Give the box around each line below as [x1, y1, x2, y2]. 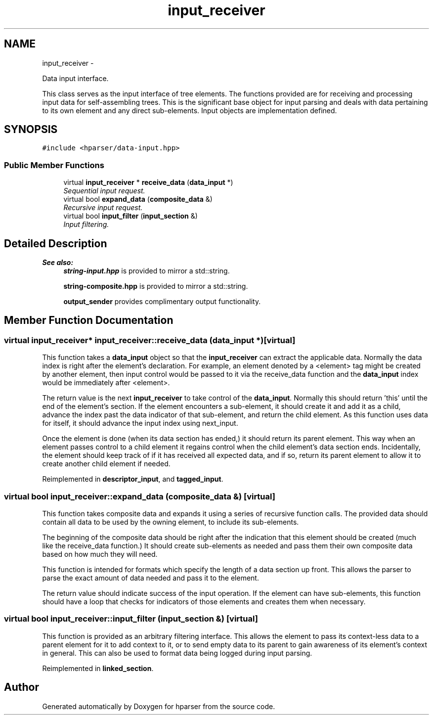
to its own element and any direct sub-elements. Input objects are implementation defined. [42, 106, 337, 115]
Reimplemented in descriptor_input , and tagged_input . [42, 475, 223, 484]
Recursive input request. [63, 203, 143, 212]
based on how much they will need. [42, 550, 158, 558]
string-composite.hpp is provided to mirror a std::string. [63, 282, 248, 291]
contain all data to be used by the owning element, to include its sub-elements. [42, 518, 299, 526]
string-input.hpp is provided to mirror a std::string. [63, 267, 230, 275]
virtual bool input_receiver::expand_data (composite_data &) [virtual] [4, 491, 275, 501]
